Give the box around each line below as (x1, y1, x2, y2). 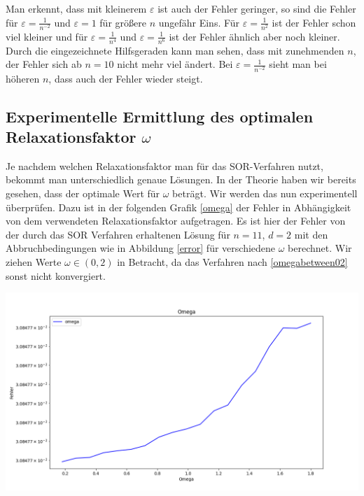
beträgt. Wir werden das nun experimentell (172, 185, 358, 200)
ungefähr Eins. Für (158, 15, 240, 29)
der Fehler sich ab (6, 57, 82, 71)
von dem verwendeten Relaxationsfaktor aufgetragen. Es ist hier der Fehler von (6, 213, 346, 228)
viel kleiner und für (6, 29, 88, 43)
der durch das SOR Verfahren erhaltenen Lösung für (6, 227, 230, 241)
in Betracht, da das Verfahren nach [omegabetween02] (117, 254, 348, 269)
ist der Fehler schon (272, 15, 356, 29)
